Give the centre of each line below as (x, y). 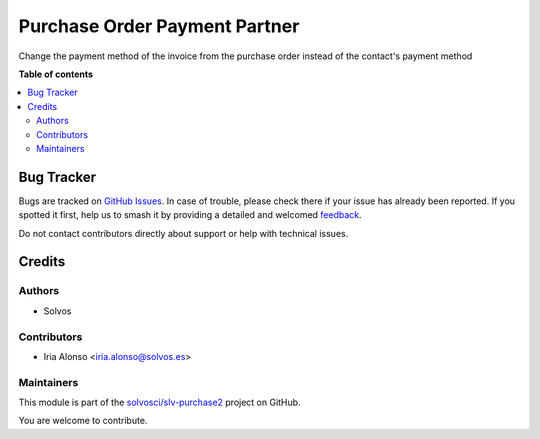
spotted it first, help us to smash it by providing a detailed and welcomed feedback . (190, 215)
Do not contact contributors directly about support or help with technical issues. (183, 233)
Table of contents (56, 74)
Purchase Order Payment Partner (159, 26)
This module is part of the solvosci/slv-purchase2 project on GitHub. (159, 402)
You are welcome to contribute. (83, 421)
